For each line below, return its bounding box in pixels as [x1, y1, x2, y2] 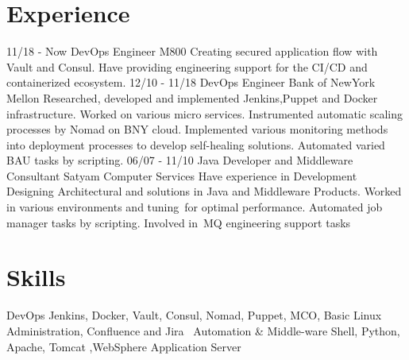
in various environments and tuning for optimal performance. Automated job [6, 199, 383, 215]
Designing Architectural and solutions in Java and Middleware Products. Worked [6, 183, 402, 199]
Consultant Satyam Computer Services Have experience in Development [6, 167, 357, 184]
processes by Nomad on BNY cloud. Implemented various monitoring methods [6, 121, 388, 137]
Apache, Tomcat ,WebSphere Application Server [6, 338, 241, 354]
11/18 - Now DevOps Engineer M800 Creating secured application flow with [6, 43, 378, 60]
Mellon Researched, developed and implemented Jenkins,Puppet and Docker [6, 89, 378, 106]
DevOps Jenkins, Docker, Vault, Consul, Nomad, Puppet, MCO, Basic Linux [6, 307, 382, 323]
